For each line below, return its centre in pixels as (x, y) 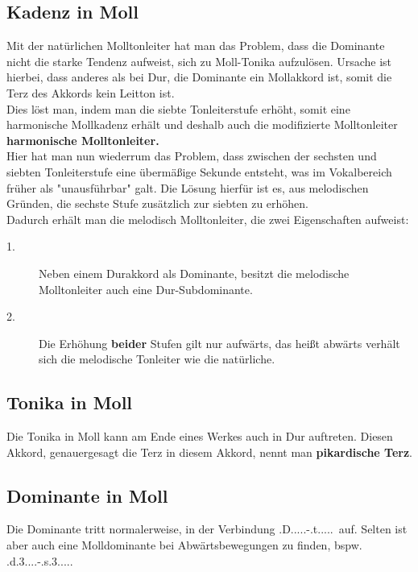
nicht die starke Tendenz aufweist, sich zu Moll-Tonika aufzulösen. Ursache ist (199, 61)
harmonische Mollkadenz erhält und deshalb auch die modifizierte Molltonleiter (202, 124)
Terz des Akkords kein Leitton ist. (91, 92)
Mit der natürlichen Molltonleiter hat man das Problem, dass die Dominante (196, 46)
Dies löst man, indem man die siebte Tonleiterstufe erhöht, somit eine (178, 108)
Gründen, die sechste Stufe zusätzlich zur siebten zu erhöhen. (158, 203)
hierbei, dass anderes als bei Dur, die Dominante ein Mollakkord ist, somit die (199, 77)
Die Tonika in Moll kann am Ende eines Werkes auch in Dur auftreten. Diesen (200, 436)
